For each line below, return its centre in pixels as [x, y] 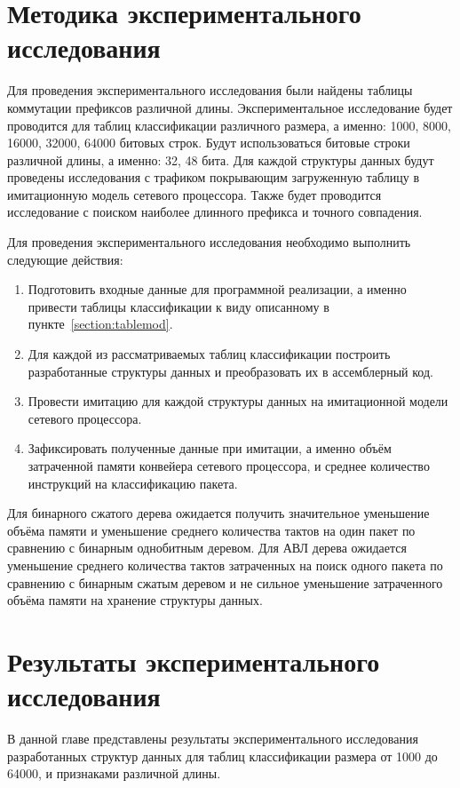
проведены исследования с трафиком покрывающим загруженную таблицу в [214, 177]
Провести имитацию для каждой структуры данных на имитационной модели [238, 401]
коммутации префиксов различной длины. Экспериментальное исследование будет [230, 107]
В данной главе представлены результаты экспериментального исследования [213, 739]
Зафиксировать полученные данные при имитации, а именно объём [210, 448]
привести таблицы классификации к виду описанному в [178, 306]
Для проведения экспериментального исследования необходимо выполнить [209, 242]
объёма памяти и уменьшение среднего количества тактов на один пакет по [211, 530]
